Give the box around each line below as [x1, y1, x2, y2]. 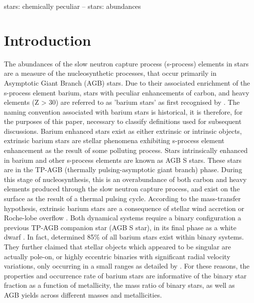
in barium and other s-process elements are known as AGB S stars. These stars [4, 154, 242, 165]
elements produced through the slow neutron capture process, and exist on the [4, 183, 240, 194]
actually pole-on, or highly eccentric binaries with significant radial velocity [4, 251, 230, 261]
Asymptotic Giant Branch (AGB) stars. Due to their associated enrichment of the [4, 77, 250, 88]
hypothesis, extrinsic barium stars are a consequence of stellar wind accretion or [4, 203, 245, 213]
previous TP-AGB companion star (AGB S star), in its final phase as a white [4, 222, 236, 232]
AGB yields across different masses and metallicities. [4, 289, 162, 300]
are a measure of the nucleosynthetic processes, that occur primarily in [4, 68, 217, 78]
